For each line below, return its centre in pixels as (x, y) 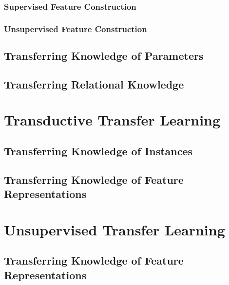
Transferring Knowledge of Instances (98, 151)
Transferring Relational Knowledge (94, 84)
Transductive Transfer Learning (112, 120)
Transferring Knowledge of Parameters (104, 56)
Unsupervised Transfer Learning (114, 229)
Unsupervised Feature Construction (76, 28)
